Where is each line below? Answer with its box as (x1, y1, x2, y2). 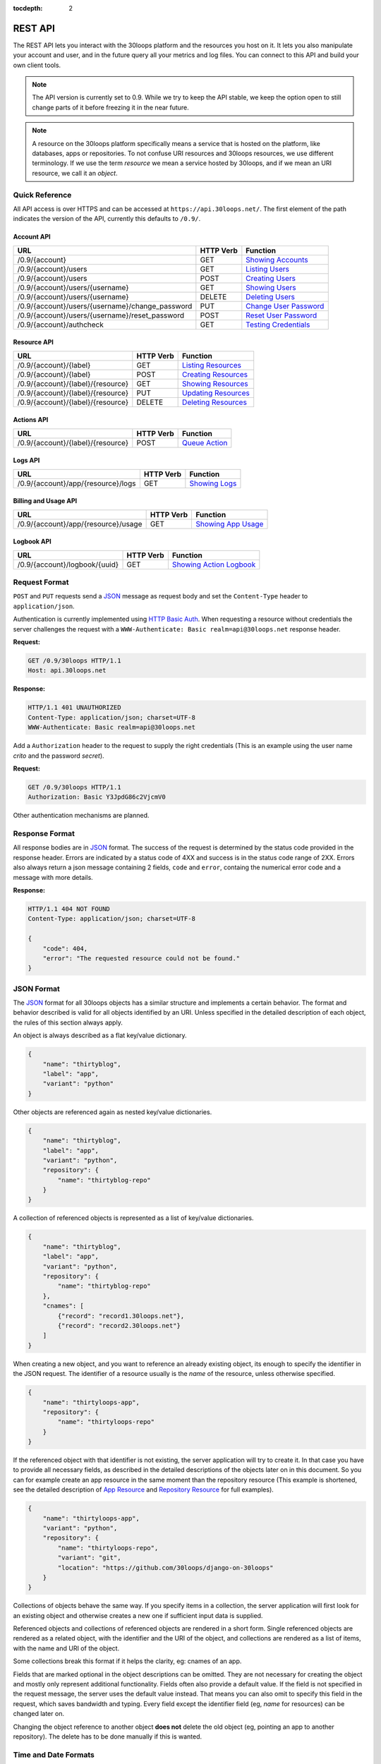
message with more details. (13, 873, 93, 881)
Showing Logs (189, 478, 237, 488)
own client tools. (13, 61, 61, 69)
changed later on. (13, 1710, 65, 1718)
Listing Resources (182, 360, 241, 370)
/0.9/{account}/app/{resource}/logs (17, 478, 136, 488)
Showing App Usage (195, 519, 264, 528)
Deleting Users (246, 291, 296, 301)
